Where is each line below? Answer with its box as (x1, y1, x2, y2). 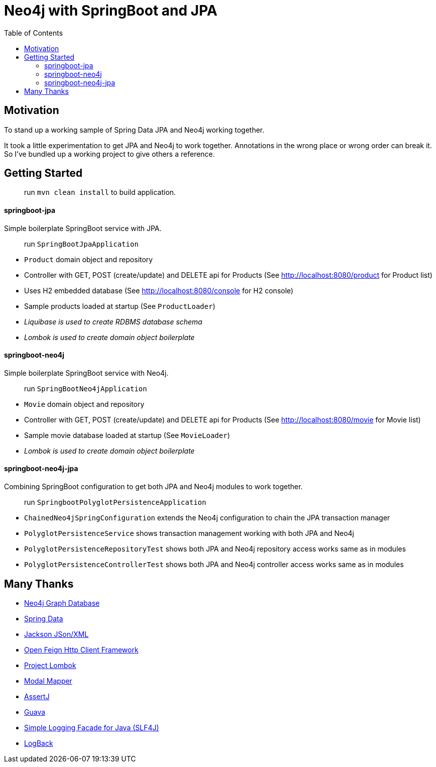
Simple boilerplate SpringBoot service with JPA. (4, 224, 162, 233)
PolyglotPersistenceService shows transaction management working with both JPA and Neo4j (24, 529, 354, 538)
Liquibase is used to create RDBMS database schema (24, 317, 203, 326)
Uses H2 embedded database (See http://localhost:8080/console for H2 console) (24, 286, 294, 295)
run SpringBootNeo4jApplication (24, 384, 147, 393)
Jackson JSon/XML (24, 629, 89, 638)
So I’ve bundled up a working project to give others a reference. (4, 149, 215, 158)
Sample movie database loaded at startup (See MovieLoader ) (24, 430, 230, 440)
